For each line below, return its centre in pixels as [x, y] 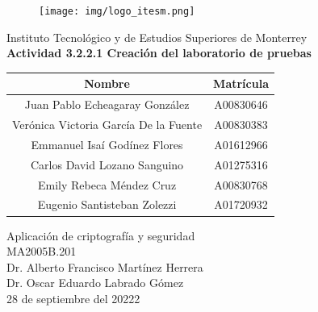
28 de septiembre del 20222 [73, 298]
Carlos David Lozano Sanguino [107, 164]
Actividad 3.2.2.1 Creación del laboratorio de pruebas [159, 53]
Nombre [107, 83]
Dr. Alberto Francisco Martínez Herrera [105, 266]
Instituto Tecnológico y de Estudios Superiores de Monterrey [157, 37]
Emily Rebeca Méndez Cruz [107, 184]
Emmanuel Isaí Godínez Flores [107, 144]
